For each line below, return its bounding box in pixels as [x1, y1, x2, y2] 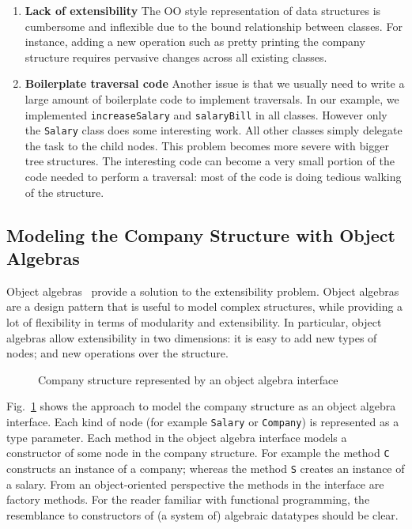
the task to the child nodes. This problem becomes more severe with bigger [25, 137, 389, 153]
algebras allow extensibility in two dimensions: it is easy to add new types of [6, 329, 377, 346]
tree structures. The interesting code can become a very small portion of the [25, 153, 395, 169]
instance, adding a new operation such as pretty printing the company [25, 33, 365, 50]
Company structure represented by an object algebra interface [38, 371, 338, 387]
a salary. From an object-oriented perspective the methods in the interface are [6, 475, 384, 492]
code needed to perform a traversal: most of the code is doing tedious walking [25, 168, 402, 185]
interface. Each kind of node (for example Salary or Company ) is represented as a [6, 414, 399, 429]
